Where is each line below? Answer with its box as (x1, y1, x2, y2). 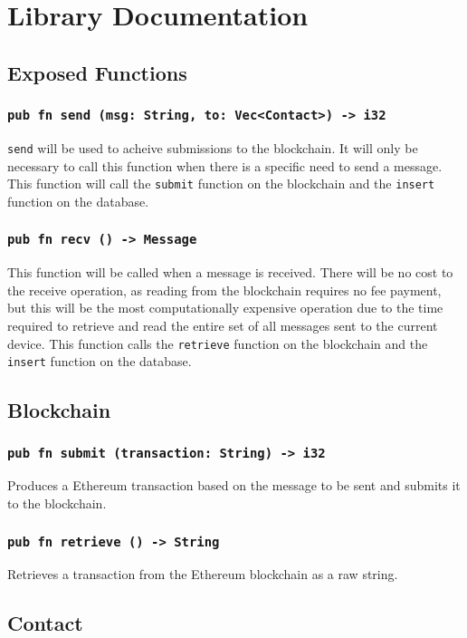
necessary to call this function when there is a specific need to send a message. (7, 156, 443, 175)
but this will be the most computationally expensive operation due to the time (7, 298, 443, 317)
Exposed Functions (7, 58, 187, 86)
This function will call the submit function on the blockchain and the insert (7, 174, 435, 193)
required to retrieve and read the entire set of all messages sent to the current (7, 316, 438, 334)
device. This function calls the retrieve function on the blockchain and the (7, 333, 428, 353)
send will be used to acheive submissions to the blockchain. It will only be (7, 138, 418, 157)
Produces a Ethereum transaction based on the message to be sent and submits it (7, 476, 461, 495)
